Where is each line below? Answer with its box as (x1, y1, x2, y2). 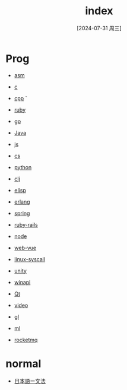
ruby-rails (14, 221, 38, 228)
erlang (14, 198, 30, 205)
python (14, 163, 32, 170)
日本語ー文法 (14, 377, 46, 384)
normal (5, 357, 42, 370)
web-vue (14, 244, 37, 251)
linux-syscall (14, 255, 46, 262)
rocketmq (14, 336, 38, 343)
